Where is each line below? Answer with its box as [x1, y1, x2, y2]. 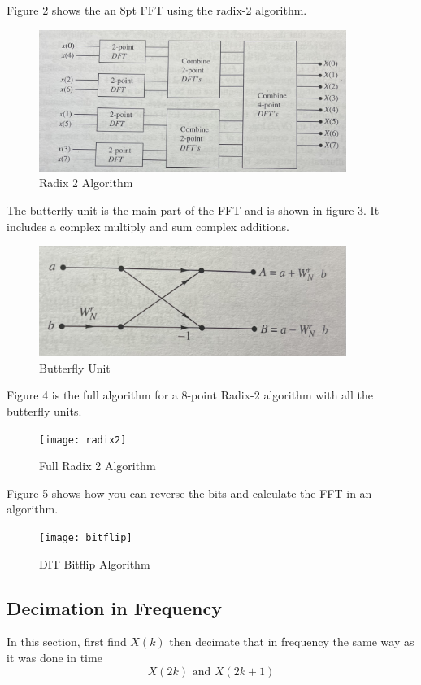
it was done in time [7, 648, 102, 665]
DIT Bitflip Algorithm [39, 555, 150, 572]
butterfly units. [7, 402, 82, 419]
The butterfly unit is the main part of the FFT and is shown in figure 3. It [7, 201, 380, 218]
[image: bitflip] [39, 531, 132, 543]
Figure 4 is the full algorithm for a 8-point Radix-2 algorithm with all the [7, 386, 373, 404]
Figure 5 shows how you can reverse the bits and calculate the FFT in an [7, 484, 372, 501]
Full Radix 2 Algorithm [39, 457, 156, 474]
